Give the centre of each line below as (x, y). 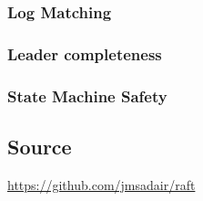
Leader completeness (85, 53)
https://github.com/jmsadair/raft (101, 184)
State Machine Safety (87, 95)
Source (40, 146)
